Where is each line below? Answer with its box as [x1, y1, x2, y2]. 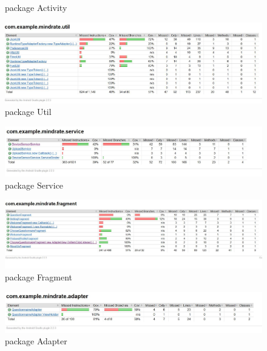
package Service [5, 178, 64, 191]
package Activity [5, 1, 67, 13]
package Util [5, 105, 52, 118]
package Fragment [5, 271, 73, 283]
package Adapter [5, 335, 67, 347]
